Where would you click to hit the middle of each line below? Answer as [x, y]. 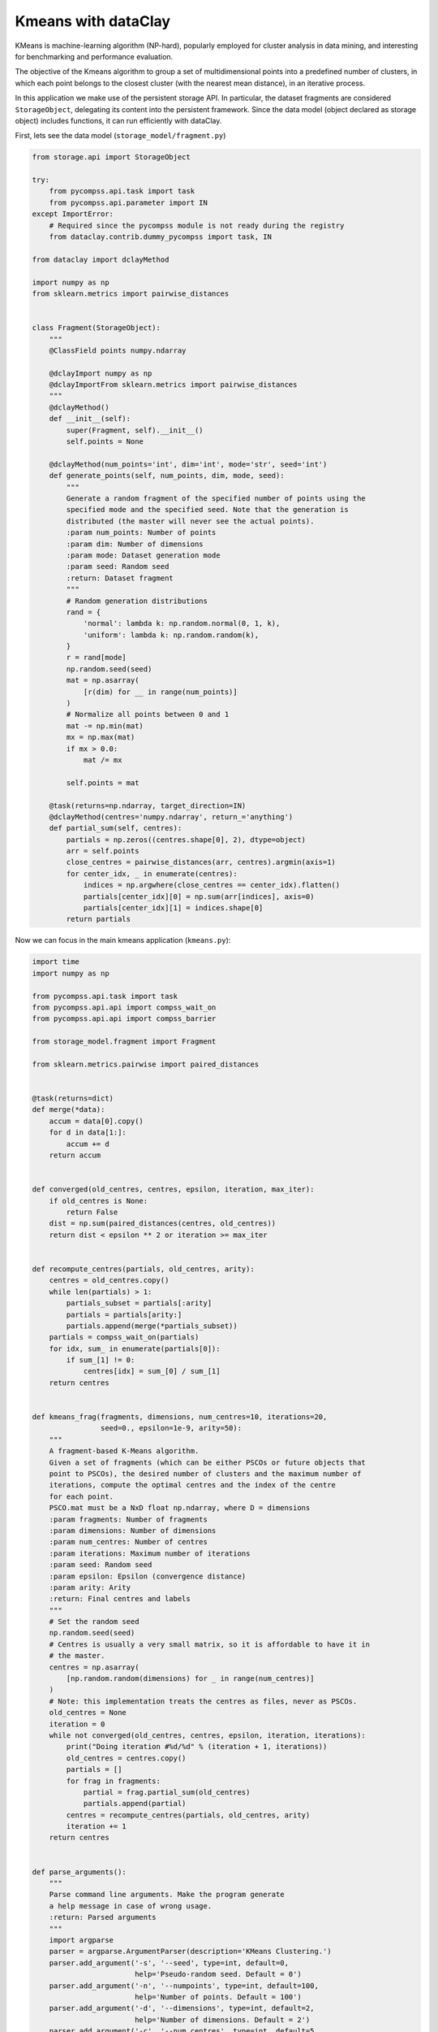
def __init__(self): [90, 419]
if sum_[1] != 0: [101, 1360]
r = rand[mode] [97, 658]
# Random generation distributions [137, 601]
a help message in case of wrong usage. [131, 1906]
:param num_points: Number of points [141, 533]
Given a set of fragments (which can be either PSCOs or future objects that [208, 1462]
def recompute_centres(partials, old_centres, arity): [143, 1269]
